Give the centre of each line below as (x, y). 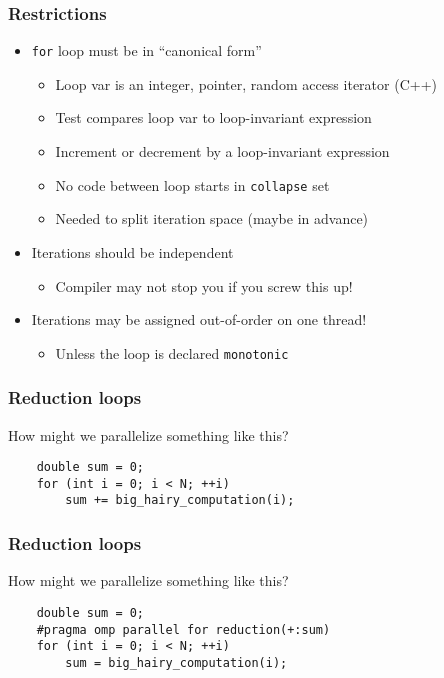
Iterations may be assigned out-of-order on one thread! (199, 319)
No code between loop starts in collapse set (192, 184)
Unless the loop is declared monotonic (172, 352)
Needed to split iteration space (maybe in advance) (212, 218)
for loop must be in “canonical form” (146, 50)
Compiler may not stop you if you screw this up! (204, 285)
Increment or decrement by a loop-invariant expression (222, 151)
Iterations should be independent (132, 251)
